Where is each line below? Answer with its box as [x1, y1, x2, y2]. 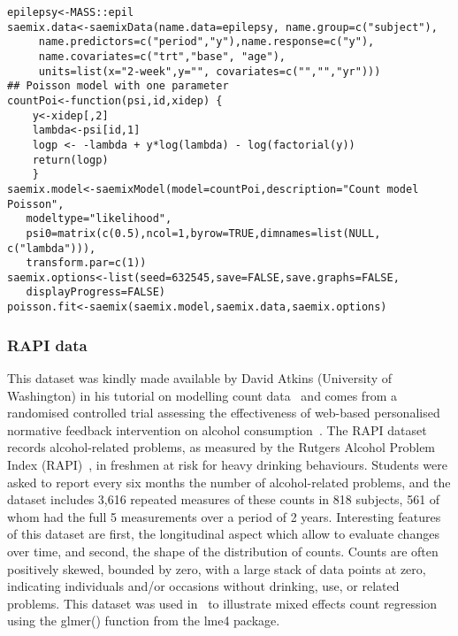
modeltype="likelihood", [26, 212, 172, 226]
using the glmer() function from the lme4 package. [7, 611, 280, 630]
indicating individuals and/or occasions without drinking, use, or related [7, 577, 400, 595]
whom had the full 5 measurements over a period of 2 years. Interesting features [7, 507, 441, 525]
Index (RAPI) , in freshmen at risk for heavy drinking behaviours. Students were [7, 455, 447, 473]
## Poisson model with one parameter [7, 80, 229, 93]
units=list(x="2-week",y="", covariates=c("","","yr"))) [38, 65, 381, 78]
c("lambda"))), [7, 241, 96, 255]
